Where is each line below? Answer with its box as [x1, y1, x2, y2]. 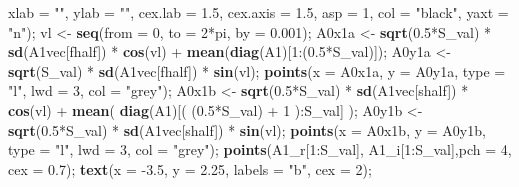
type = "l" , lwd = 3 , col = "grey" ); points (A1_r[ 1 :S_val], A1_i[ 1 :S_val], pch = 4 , [8, 139, 512, 160]
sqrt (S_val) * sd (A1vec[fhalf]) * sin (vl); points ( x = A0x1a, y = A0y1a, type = [8, 60, 506, 81]
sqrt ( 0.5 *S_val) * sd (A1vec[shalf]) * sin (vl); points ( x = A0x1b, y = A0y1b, [8, 119, 486, 140]
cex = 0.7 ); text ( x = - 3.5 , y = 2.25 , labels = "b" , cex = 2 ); [8, 158, 372, 179]
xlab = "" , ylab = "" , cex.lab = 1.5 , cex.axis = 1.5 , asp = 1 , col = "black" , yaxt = [8, 2, 509, 22]
